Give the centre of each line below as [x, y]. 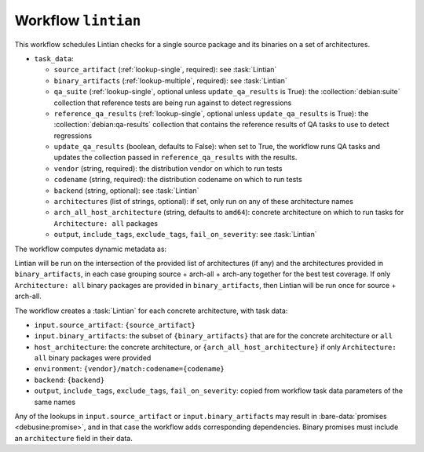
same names [55, 402]
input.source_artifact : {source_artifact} [115, 325]
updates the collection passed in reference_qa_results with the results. [175, 158]
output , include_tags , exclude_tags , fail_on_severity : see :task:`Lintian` [185, 235]
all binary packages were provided [93, 358]
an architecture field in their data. [74, 438]
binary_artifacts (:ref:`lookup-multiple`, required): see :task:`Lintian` [171, 80]
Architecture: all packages [106, 223]
